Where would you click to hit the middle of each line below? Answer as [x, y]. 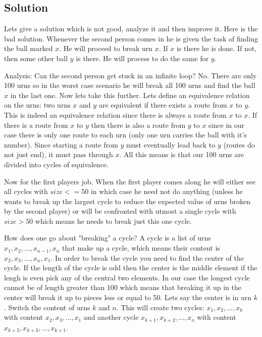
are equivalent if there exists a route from [163, 105]
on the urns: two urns [37, 105]
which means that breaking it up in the [181, 287]
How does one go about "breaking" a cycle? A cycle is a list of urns [108, 238]
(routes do [239, 144]
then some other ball [36, 58]
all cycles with [26, 191]
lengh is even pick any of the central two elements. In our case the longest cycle [127, 277]
